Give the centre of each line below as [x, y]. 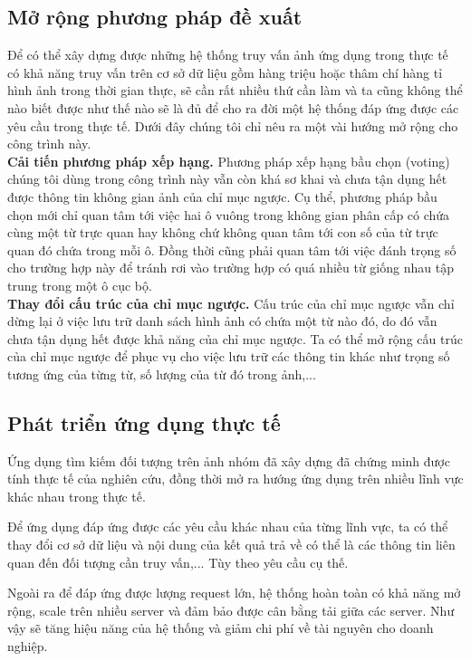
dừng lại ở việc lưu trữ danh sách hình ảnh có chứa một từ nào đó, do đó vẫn [222, 321]
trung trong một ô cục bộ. [80, 285]
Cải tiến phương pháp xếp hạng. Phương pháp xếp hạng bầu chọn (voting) [229, 161]
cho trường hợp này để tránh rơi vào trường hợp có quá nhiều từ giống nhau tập [231, 268]
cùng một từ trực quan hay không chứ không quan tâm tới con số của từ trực [223, 232]
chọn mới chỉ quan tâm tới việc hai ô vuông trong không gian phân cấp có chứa [229, 214]
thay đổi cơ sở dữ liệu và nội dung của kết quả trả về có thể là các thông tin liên [231, 545]
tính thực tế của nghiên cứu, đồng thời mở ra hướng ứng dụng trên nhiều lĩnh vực [235, 479]
